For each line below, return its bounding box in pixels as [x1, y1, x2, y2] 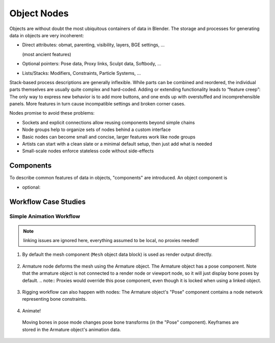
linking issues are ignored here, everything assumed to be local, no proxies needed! [23, 238, 199, 244]
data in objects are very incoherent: [9, 32, 84, 38]
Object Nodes [9, 8, 69, 19]
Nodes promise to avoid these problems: [9, 110, 95, 116]
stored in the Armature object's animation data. [22, 326, 121, 332]
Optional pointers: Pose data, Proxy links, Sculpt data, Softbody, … [22, 61, 161, 67]
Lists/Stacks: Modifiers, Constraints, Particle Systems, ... [22, 70, 141, 76]
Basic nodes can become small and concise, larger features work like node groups [22, 134, 196, 140]
